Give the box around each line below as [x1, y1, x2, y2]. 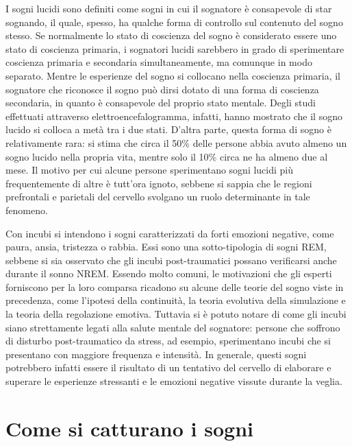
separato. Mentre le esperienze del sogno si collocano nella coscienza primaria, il [5, 68, 340, 82]
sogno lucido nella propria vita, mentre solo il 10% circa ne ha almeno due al [5, 149, 328, 163]
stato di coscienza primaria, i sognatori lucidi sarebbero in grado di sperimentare [5, 41, 344, 56]
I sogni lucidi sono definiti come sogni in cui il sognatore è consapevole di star [5, 1, 332, 15]
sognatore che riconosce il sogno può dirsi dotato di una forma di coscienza [5, 82, 319, 96]
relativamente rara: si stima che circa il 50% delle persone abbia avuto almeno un [5, 135, 347, 150]
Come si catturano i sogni [5, 414, 253, 442]
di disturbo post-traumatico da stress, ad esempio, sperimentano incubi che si [5, 333, 331, 348]
